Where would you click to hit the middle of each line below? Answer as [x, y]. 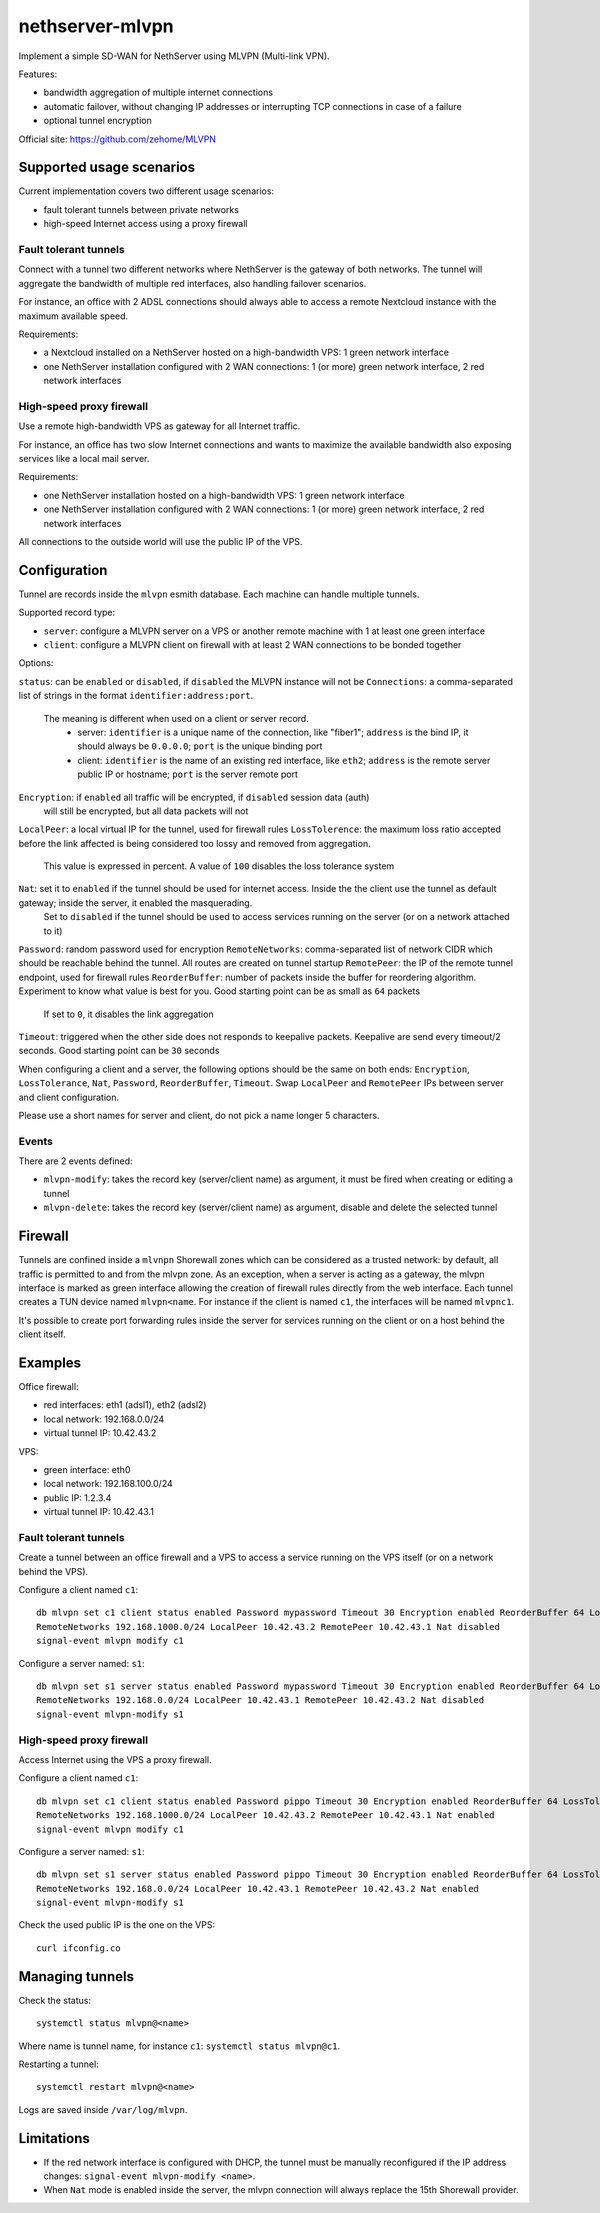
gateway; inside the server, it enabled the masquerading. [135, 902]
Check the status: [55, 2000]
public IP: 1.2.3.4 [77, 1497]
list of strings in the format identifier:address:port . [136, 696]
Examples [50, 1362]
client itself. [42, 1334]
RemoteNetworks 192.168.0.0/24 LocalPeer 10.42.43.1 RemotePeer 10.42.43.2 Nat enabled [258, 1888]
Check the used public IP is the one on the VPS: [116, 1925]
